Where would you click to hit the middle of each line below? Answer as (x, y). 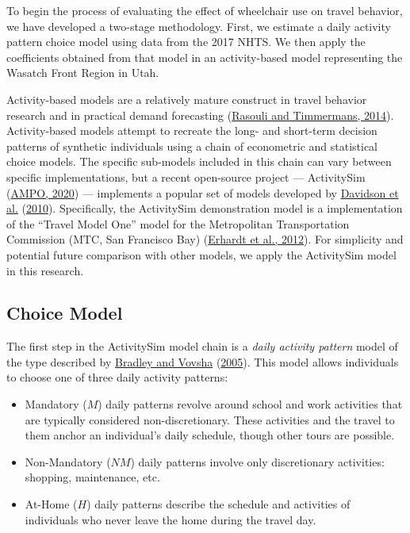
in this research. (45, 270)
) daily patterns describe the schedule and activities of (218, 504)
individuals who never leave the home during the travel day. (171, 519)
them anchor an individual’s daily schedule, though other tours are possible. (210, 435)
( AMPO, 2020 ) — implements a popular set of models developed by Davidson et (203, 192)
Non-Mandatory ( (68, 461)
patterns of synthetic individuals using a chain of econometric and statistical (192, 146)
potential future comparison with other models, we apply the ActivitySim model (201, 254)
